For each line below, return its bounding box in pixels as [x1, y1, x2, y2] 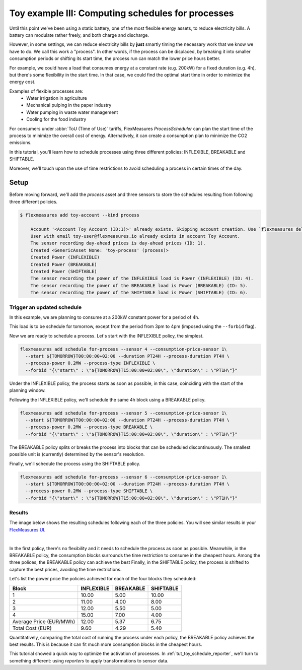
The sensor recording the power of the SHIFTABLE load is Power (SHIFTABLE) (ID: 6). [30, 290, 249, 296]
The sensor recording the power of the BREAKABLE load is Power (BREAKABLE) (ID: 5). [30, 283, 249, 288]
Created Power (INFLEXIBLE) [30, 254, 100, 260]
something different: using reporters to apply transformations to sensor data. [9, 657, 169, 663]
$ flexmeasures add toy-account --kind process [20, 212, 139, 218]
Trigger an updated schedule [9, 304, 82, 311]
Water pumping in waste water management [26, 109, 118, 115]
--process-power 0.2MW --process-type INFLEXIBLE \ [25, 360, 156, 366]
